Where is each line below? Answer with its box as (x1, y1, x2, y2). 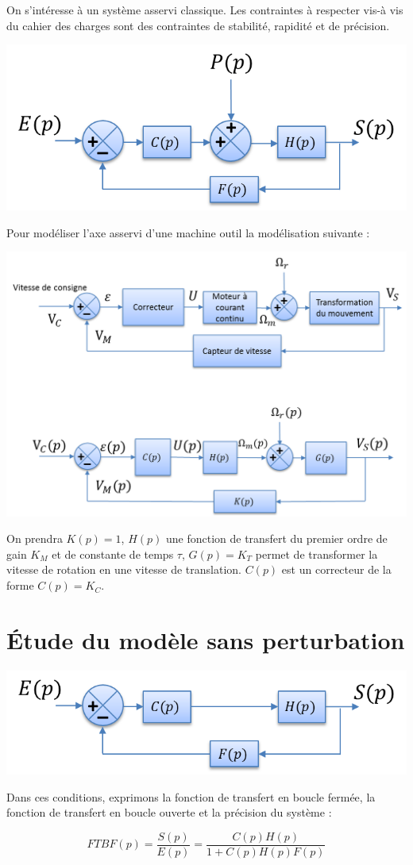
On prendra (6, 530, 63, 547)
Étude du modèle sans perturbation (6, 623, 405, 655)
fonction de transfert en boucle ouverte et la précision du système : (6, 804, 332, 821)
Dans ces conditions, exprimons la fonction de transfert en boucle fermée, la (6, 788, 376, 805)
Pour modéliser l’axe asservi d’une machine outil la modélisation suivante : (6, 224, 370, 240)
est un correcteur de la (281, 561, 392, 578)
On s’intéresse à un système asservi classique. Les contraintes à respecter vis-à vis (6, 2, 403, 17)
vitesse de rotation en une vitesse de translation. (6, 561, 242, 578)
